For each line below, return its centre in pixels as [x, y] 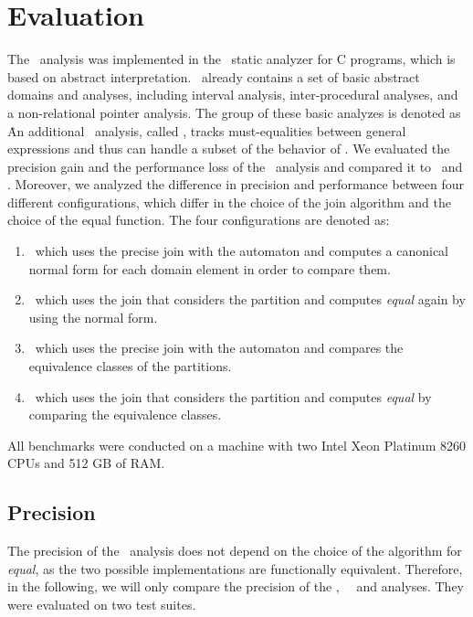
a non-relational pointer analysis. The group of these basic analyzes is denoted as [234, 112]
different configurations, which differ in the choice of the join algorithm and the [229, 202]
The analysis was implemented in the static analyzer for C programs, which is [231, 59]
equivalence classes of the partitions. [130, 366]
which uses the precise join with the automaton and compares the [219, 348]
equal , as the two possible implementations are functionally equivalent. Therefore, [235, 568]
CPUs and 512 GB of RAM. [86, 463]
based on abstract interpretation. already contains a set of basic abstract [214, 76]
